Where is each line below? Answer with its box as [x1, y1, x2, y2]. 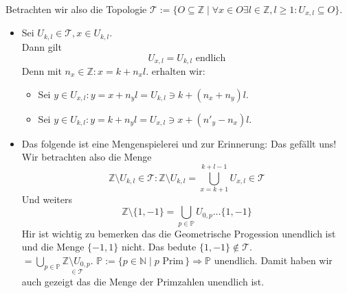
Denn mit [21, 63, 62, 78]
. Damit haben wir [254, 253, 333, 267]
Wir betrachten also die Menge [21, 150, 152, 164]
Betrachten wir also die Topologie [5, 2, 147, 16]
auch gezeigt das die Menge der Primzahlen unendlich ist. [21, 274, 265, 288]
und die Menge [21, 239, 85, 254]
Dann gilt [21, 39, 62, 54]
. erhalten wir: [146, 63, 205, 78]
